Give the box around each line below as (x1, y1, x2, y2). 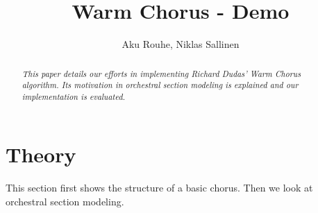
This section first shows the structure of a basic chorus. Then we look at (6, 180, 313, 195)
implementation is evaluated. (22, 90, 126, 102)
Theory (6, 140, 76, 169)
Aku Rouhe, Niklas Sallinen (122, 37, 240, 51)
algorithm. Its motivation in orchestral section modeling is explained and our (22, 79, 299, 91)
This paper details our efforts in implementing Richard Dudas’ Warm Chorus (22, 67, 301, 79)
